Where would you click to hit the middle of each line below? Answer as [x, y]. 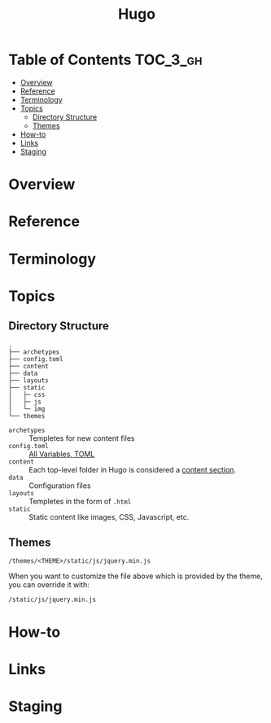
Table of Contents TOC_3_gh [105, 60]
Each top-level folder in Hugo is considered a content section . [133, 469]
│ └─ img [27, 409]
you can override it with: [49, 585]
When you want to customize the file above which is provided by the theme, [135, 576]
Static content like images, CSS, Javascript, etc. [109, 516]
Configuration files [60, 486]
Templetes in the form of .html [80, 501]
